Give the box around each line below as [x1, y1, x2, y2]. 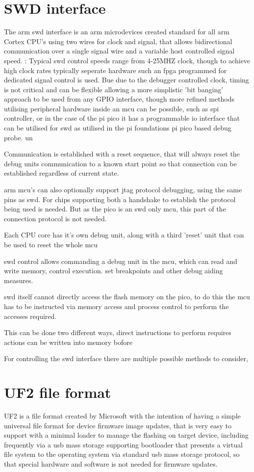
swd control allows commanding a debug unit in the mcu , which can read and [4, 256, 237, 266]
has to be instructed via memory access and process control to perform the [4, 301, 229, 311]
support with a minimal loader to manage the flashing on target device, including [4, 430, 249, 440]
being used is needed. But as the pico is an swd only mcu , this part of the [4, 204, 226, 214]
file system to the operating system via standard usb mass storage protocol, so [4, 449, 240, 459]
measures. [4, 275, 33, 285]
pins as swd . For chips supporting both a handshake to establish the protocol [4, 194, 236, 204]
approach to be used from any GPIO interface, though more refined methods [4, 94, 235, 104]
